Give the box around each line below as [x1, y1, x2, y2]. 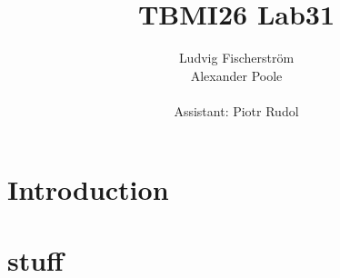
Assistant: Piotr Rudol [174, 101, 299, 120]
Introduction [7, 170, 169, 207]
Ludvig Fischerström [178, 48, 295, 67]
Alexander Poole [190, 65, 283, 84]
